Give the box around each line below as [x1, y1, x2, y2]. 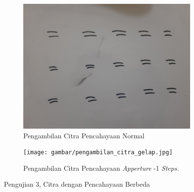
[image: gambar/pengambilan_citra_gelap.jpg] [23, 149, 173, 156]
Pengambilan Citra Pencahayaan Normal [23, 130, 145, 140]
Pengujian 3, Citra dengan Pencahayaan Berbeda [4, 179, 150, 189]
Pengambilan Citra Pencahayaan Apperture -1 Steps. [23, 162, 179, 173]
